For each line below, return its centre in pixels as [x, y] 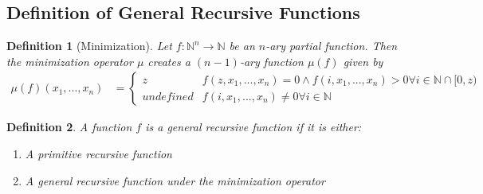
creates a [169, 61]
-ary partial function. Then [332, 46]
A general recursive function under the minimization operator [175, 180]
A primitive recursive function [98, 154]
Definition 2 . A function [69, 127]
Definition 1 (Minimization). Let [89, 46]
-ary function [271, 61]
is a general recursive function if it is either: [253, 127]
